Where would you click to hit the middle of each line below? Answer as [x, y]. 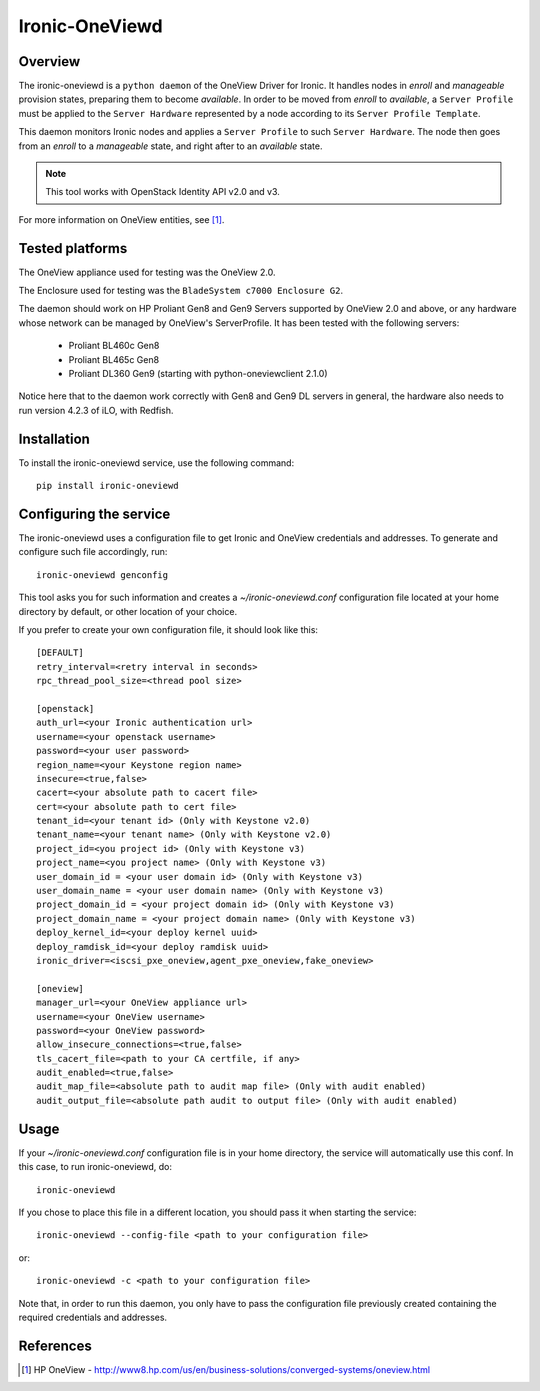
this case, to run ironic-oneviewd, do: [95, 1167]
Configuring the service [94, 513]
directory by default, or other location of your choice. [128, 611]
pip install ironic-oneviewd [107, 486]
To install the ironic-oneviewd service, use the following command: [156, 462]
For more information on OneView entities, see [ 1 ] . [121, 219]
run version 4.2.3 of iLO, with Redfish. [96, 410]
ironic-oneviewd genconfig [102, 574]
